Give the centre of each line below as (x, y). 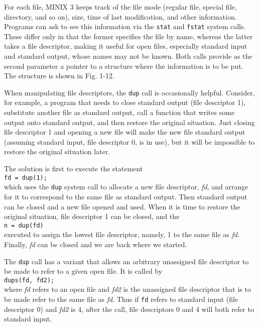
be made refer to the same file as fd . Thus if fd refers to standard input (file (121, 299)
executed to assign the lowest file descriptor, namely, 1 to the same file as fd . (122, 234)
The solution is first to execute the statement (74, 169)
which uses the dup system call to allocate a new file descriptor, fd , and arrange (126, 187)
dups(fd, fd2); (29, 280)
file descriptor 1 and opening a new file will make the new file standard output (125, 132)
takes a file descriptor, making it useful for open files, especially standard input (126, 46)
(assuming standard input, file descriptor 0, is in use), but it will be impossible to (129, 141)
